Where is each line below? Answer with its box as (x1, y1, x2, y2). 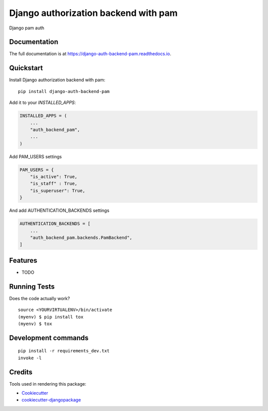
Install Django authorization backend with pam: (9, 77, 105, 83)
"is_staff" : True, (30, 181, 78, 187)
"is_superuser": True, (30, 188, 85, 194)
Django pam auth (9, 25, 45, 31)
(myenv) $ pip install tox (18, 314, 84, 319)
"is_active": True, (30, 174, 78, 180)
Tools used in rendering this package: (9, 381, 86, 387)
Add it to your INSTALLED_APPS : (9, 100, 76, 105)
